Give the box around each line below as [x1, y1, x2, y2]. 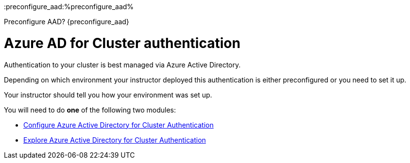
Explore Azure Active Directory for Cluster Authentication [23, 135, 206, 144]
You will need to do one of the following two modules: [4, 105, 176, 114]
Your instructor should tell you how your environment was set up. [4, 90, 212, 99]
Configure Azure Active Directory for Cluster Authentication [23, 120, 214, 129]
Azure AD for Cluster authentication [4, 34, 240, 51]
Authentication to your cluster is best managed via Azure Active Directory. [4, 60, 241, 69]
